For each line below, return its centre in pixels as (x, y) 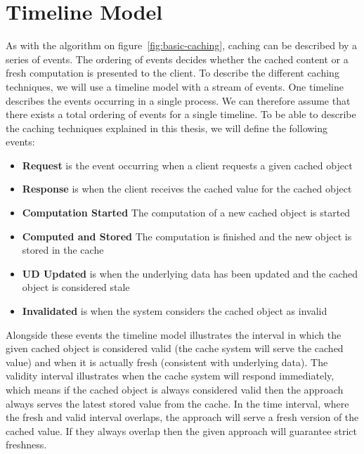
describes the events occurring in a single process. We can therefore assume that (178, 100)
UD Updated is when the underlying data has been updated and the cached (190, 273)
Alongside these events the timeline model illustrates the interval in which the (174, 334)
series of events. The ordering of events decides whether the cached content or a (177, 59)
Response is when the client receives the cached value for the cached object (187, 189)
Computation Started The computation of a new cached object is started (186, 213)
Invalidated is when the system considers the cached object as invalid (175, 311)
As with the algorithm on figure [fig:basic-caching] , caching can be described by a (182, 45)
